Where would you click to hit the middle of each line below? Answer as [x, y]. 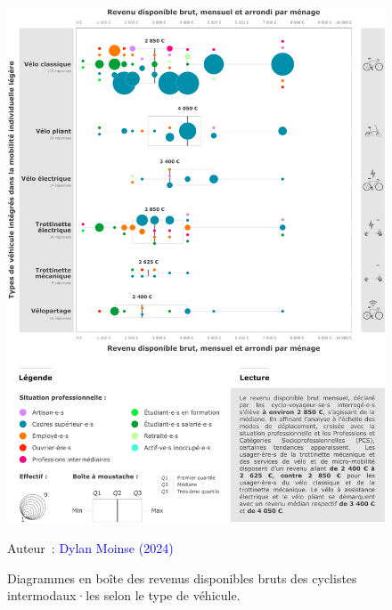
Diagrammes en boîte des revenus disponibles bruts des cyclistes [182, 577]
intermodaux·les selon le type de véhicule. [124, 595]
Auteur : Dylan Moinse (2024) [90, 548]
